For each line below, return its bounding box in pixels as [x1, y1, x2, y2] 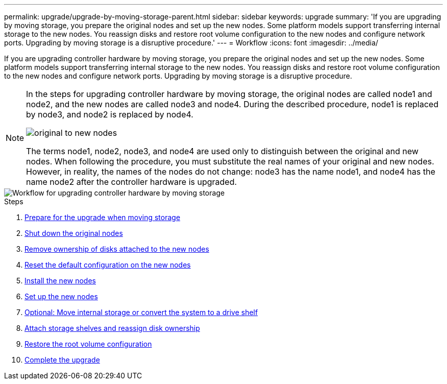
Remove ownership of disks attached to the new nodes [24, 245, 209, 253]
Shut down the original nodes [24, 229, 123, 237]
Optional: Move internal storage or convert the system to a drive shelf [24, 308, 258, 317]
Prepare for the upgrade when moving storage [24, 213, 181, 222]
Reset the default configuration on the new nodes [24, 260, 191, 269]
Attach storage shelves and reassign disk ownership [24, 324, 200, 332]
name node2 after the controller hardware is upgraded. [26, 177, 237, 187]
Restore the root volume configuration [24, 340, 152, 348]
